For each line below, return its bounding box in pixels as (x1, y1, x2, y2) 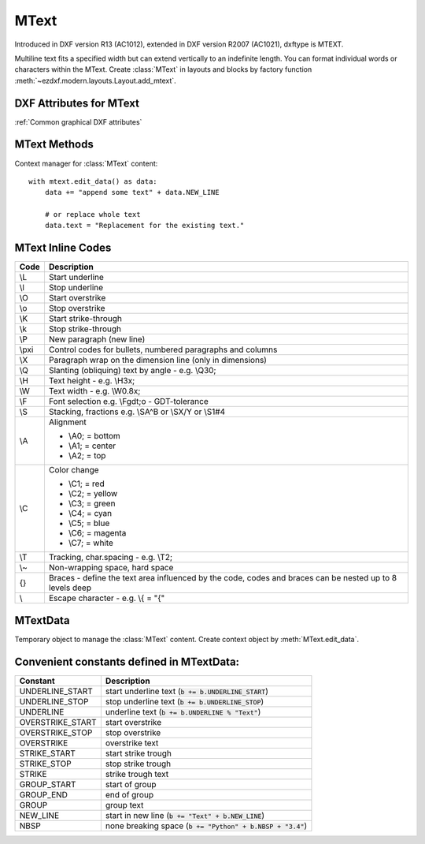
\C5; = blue (68, 517, 110, 528)
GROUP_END (19, 789, 68, 800)
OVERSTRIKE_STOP (19, 726, 93, 738)
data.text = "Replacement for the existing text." (44, 221, 245, 230)
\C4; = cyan (68, 508, 113, 519)
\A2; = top (68, 450, 106, 461)
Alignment (48, 416, 87, 428)
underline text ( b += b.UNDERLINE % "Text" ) (105, 706, 261, 717)
